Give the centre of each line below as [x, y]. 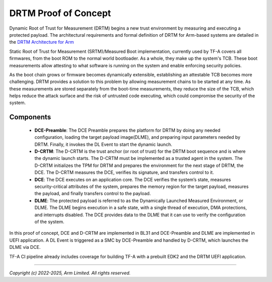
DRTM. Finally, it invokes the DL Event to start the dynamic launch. [103, 144]
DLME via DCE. [25, 247]
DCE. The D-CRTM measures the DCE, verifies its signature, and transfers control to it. [124, 172]
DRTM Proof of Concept [60, 13]
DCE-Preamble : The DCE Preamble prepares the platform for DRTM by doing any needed [127, 130]
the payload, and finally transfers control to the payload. [93, 194]
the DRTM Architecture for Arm [42, 42]
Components [30, 117]
